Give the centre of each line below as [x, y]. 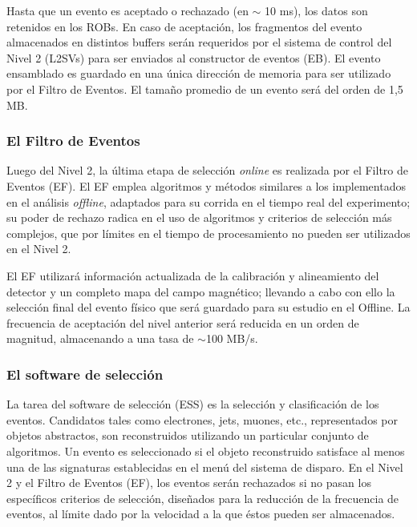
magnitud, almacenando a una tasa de [100, 338]
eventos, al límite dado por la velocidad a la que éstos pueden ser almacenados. [201, 514]
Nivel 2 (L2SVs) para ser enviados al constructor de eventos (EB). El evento [194, 57]
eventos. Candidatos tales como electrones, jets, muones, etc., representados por [202, 419]
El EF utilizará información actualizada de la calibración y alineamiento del [193, 275]
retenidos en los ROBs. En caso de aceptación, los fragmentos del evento [184, 26]
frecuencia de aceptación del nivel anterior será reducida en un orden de [183, 322]
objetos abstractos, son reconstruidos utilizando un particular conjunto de [188, 435]
